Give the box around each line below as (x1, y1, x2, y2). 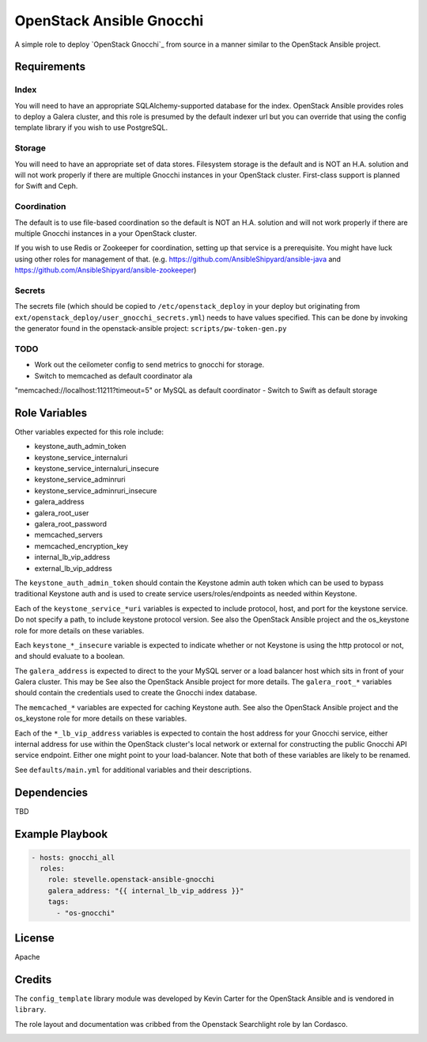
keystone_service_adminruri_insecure (34, 485, 157, 495)
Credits (14, 972, 52, 986)
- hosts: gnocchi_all (31, 853, 115, 862)
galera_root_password (34, 519, 107, 528)
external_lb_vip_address (34, 563, 112, 573)
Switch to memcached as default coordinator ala (34, 371, 193, 380)
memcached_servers (34, 531, 103, 540)
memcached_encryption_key (34, 541, 129, 550)
